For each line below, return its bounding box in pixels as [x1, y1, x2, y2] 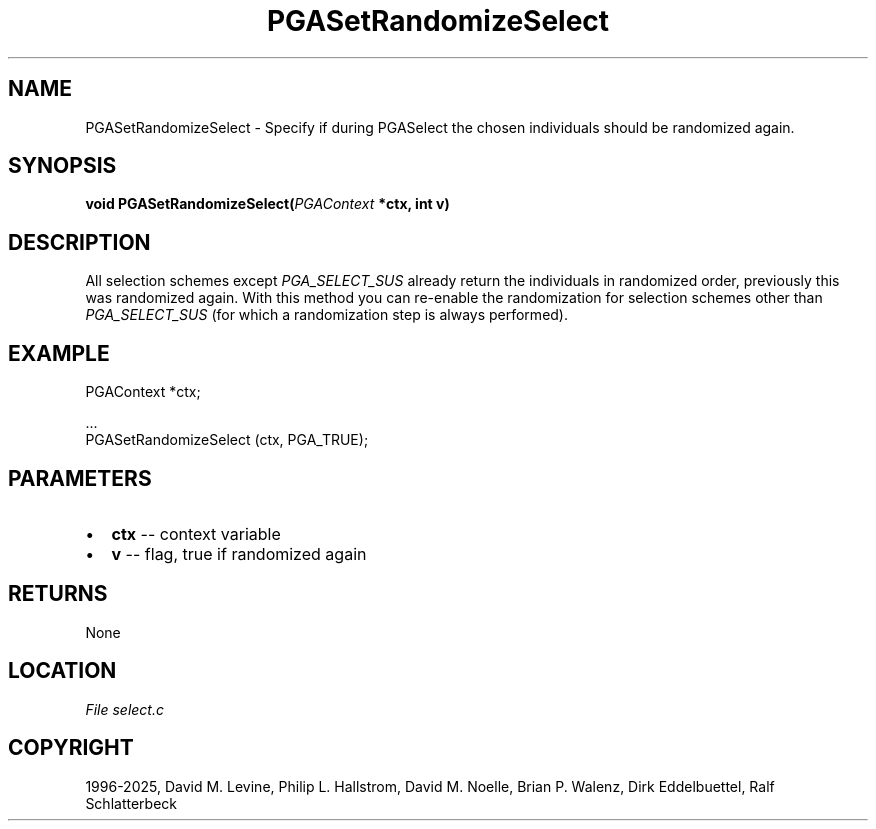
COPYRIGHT [8, 735, 134, 761]
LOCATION [8, 658, 117, 684]
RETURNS [8, 581, 108, 607]
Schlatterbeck [85, 794, 177, 812]
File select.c [85, 700, 164, 718]
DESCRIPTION [8, 229, 151, 255]
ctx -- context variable [111, 523, 281, 544]
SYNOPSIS [8, 153, 117, 179]
